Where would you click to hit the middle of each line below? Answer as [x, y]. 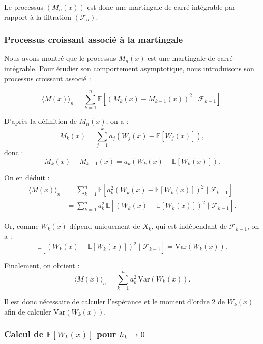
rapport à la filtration [38, 17]
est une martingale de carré [190, 58]
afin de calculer [28, 311]
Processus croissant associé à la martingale [94, 39]
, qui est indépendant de [189, 226]
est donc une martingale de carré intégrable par [161, 7]
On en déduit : [27, 177]
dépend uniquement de [105, 226]
